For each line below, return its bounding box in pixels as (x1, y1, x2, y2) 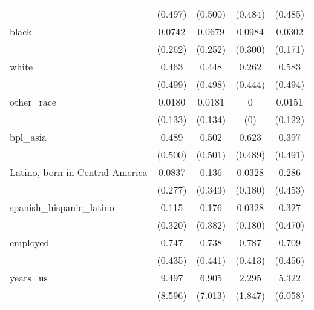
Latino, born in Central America (10, 165, 148, 179)
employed (10, 235, 50, 249)
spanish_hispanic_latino (10, 200, 114, 214)
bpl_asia (10, 130, 47, 144)
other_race (10, 95, 56, 109)
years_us (10, 271, 48, 285)
